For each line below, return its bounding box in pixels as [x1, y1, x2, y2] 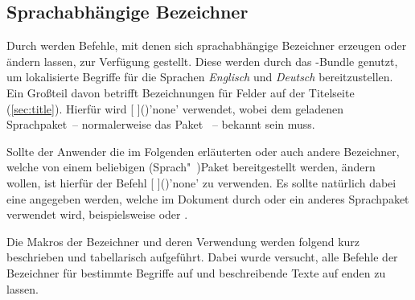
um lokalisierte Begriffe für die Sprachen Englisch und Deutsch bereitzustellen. [6, 68, 393, 85]
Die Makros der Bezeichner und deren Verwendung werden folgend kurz [6, 232, 360, 249]
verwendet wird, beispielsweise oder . [6, 206, 188, 223]
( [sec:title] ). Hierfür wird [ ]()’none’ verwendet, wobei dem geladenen [6, 100, 344, 117]
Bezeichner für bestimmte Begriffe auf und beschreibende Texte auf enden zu [6, 264, 386, 281]
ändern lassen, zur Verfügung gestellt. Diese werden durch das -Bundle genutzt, [6, 52, 398, 69]
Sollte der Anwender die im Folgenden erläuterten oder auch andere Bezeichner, [6, 142, 400, 159]
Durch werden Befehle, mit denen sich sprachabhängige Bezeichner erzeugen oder [6, 37, 407, 54]
